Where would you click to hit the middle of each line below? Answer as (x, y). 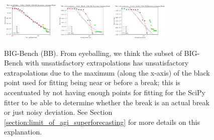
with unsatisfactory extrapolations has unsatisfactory (107, 63)
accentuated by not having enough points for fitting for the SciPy (105, 92)
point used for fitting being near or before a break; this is (92, 82)
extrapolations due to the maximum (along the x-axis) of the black (107, 72)
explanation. (23, 132)
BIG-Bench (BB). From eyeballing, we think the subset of (93, 53)
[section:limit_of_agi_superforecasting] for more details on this (102, 122)
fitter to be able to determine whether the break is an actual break (107, 102)
